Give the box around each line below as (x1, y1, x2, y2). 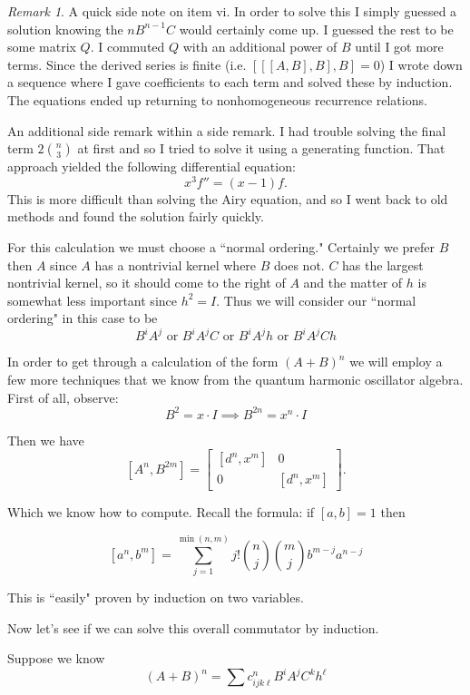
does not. (274, 255, 325, 274)
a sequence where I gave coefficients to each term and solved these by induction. (7, 73, 453, 92)
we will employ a (349, 352, 443, 371)
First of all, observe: (7, 387, 119, 406)
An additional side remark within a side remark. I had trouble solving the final (7, 121, 446, 140)
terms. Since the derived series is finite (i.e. (7, 54, 247, 73)
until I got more (355, 37, 444, 56)
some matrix (7, 37, 76, 56)
